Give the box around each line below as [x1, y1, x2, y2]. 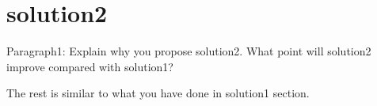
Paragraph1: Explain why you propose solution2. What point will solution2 [6, 43, 371, 59]
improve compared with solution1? [6, 58, 173, 74]
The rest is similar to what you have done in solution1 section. [6, 85, 310, 101]
